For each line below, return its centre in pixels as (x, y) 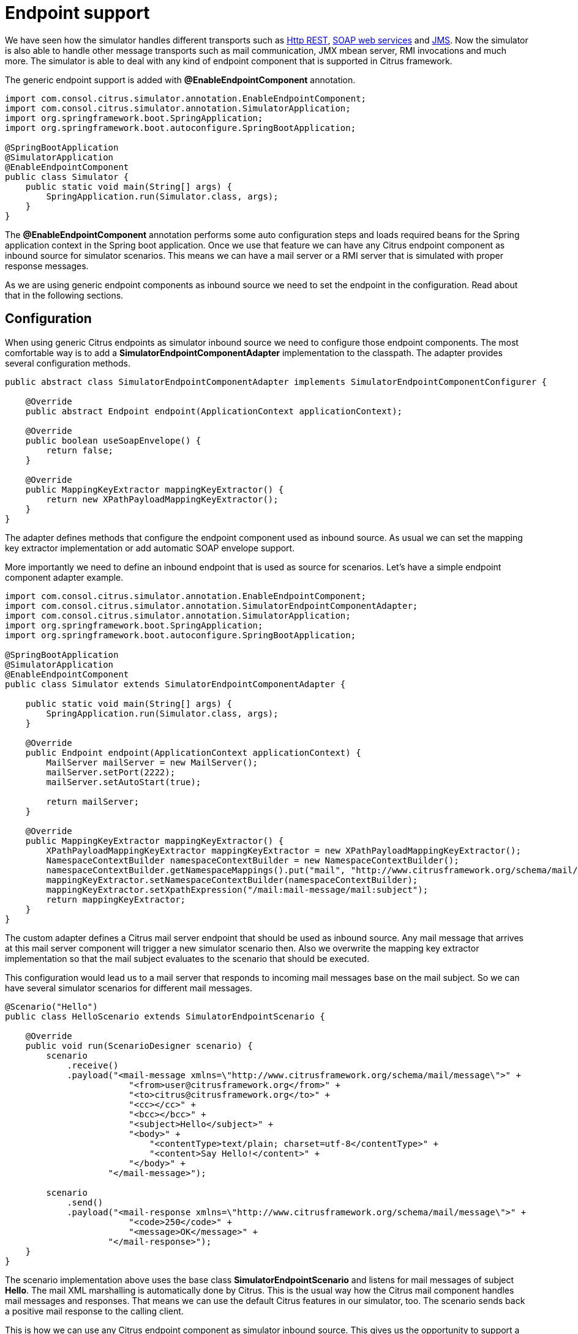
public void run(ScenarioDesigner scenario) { (139, 1045)
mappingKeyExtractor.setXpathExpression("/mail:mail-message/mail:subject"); (237, 889)
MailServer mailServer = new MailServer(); (152, 762)
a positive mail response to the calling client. (94, 1311)
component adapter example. (64, 577)
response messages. (47, 266)
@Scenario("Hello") (51, 1006)
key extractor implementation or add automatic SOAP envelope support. (150, 548)
